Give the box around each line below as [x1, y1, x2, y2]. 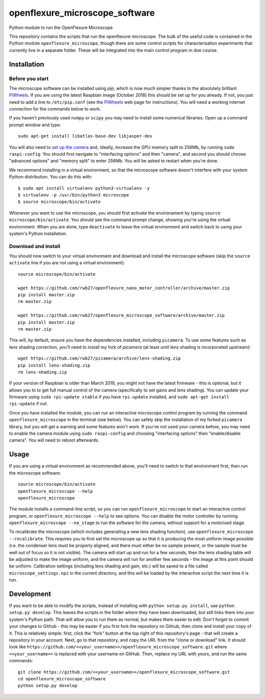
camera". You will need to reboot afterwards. [9, 437, 100, 443]
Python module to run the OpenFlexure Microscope [9, 25, 113, 30]
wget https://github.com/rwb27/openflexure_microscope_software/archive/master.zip [18, 312, 225, 318]
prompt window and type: [9, 122, 61, 128]
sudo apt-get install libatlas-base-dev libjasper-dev [18, 133, 153, 139]
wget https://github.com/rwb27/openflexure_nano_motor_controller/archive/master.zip [18, 285, 230, 291]
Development [9, 590, 52, 598]
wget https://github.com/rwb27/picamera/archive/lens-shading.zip [18, 356, 181, 361]
